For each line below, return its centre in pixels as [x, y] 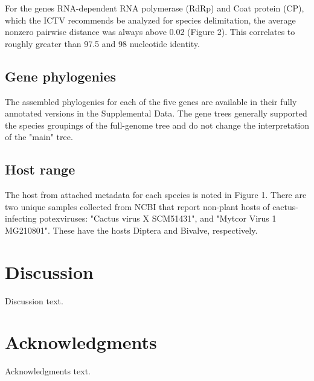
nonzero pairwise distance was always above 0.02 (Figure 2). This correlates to [150, 32]
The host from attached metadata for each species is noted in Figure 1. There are [156, 195]
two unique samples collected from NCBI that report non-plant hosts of [137, 206]
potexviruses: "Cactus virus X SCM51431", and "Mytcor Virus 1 [158, 218]
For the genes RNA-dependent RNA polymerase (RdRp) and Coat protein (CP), [155, 8]
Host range [40, 169]
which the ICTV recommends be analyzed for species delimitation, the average [150, 20]
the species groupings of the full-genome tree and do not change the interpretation [157, 125]
